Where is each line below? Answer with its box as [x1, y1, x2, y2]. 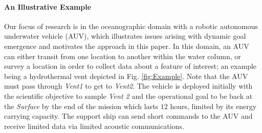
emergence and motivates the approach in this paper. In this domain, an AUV [4, 40, 249, 51]
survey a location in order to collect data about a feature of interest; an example [4, 61, 257, 71]
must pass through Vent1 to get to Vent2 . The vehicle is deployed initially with [4, 81, 253, 91]
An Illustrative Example [4, 1, 92, 12]
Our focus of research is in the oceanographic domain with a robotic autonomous [4, 20, 258, 31]
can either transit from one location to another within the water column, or [4, 50, 241, 61]
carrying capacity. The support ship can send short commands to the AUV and [4, 111, 253, 121]
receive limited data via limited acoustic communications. [4, 120, 184, 131]
